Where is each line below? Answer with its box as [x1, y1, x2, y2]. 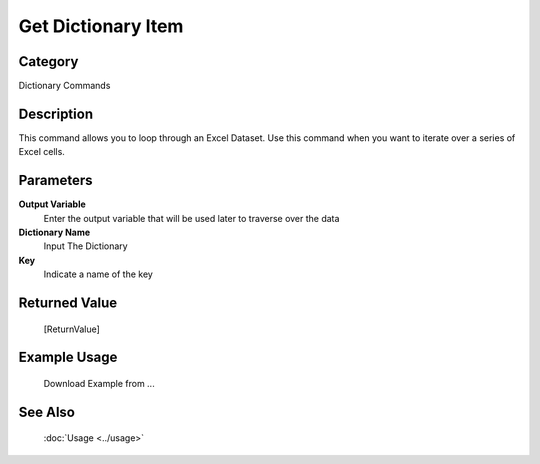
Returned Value [18, 295, 118, 312]
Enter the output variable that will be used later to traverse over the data [43, 212, 340, 224]
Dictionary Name [18, 226, 91, 239]
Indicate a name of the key [43, 268, 154, 280]
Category [18, 53, 79, 70]
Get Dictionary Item [18, 15, 184, 37]
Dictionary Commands [18, 80, 111, 92]
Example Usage [18, 349, 118, 366]
